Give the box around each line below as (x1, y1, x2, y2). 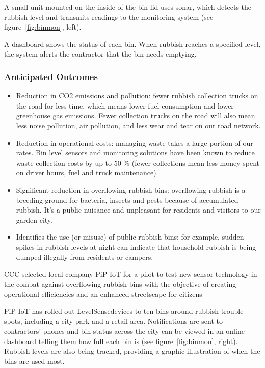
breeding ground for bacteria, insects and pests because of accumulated (16, 194, 238, 205)
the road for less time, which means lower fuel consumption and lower (16, 100, 234, 111)
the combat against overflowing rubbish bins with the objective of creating (4, 278, 236, 289)
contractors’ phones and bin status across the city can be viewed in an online (4, 326, 245, 336)
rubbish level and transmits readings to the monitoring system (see (4, 11, 214, 22)
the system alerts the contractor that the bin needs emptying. (4, 48, 197, 59)
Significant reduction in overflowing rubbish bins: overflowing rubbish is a (16, 184, 246, 195)
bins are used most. (4, 355, 65, 366)
